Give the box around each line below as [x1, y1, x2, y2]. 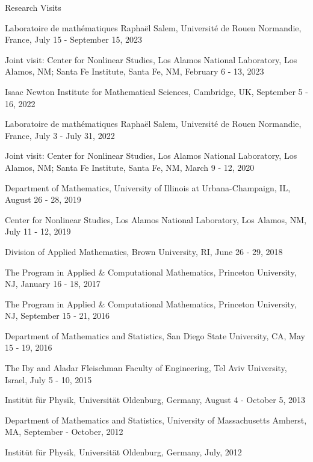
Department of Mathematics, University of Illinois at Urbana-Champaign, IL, [5, 181, 291, 194]
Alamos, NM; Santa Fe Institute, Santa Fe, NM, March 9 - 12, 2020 [5, 161, 255, 173]
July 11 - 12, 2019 [5, 225, 71, 238]
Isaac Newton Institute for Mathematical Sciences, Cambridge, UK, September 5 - [5, 85, 308, 97]
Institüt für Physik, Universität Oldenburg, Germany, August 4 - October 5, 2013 [5, 393, 306, 406]
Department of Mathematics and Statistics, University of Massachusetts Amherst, [5, 413, 307, 426]
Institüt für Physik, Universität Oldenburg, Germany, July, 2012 [5, 446, 242, 458]
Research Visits [5, 1, 61, 13]
